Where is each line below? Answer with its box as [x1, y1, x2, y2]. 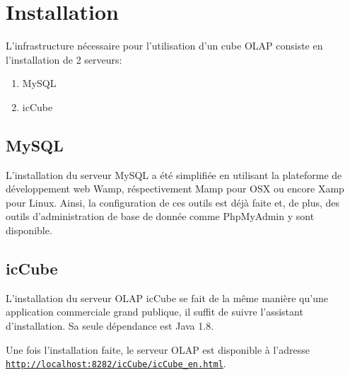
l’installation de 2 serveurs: [6, 52, 122, 67]
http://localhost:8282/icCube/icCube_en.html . [6, 356, 226, 371]
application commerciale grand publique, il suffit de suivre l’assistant [6, 304, 303, 319]
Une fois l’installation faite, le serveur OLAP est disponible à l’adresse [6, 342, 310, 357]
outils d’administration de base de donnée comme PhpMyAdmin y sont [6, 209, 315, 224]
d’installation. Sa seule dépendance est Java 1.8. [6, 318, 214, 333]
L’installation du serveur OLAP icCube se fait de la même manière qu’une [6, 290, 328, 305]
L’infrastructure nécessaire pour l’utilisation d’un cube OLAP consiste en [6, 38, 323, 53]
